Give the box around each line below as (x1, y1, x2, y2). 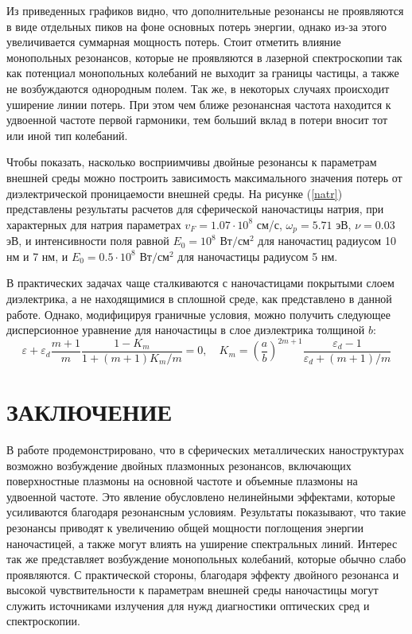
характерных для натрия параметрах (6, 216, 181, 232)
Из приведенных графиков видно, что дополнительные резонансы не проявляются (6, 2, 404, 18)
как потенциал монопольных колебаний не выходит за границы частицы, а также (6, 64, 399, 81)
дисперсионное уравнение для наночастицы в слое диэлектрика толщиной (6, 321, 365, 338)
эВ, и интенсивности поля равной (6, 232, 169, 249)
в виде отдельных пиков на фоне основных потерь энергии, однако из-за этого (6, 18, 387, 34)
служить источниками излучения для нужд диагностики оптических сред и (6, 597, 370, 613)
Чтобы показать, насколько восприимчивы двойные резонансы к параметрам (6, 154, 377, 170)
